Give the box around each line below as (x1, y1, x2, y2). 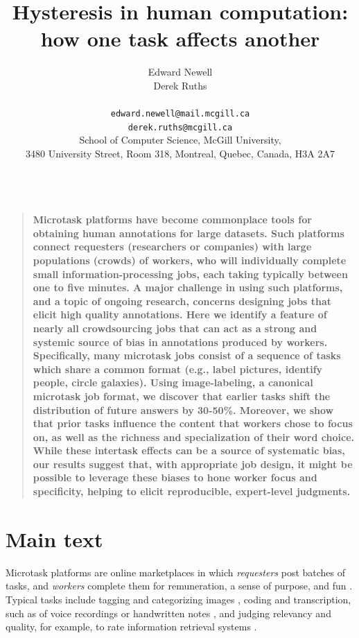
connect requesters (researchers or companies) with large (33, 239, 312, 254)
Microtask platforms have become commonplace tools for (33, 212, 312, 227)
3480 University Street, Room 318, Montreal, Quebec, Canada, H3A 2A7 (25, 146, 335, 160)
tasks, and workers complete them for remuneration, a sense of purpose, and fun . (6, 578, 353, 593)
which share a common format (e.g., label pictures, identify (33, 361, 323, 376)
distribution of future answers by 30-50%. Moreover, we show (33, 402, 334, 417)
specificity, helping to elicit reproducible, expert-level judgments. (33, 484, 351, 499)
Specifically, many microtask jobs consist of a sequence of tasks (33, 348, 341, 363)
